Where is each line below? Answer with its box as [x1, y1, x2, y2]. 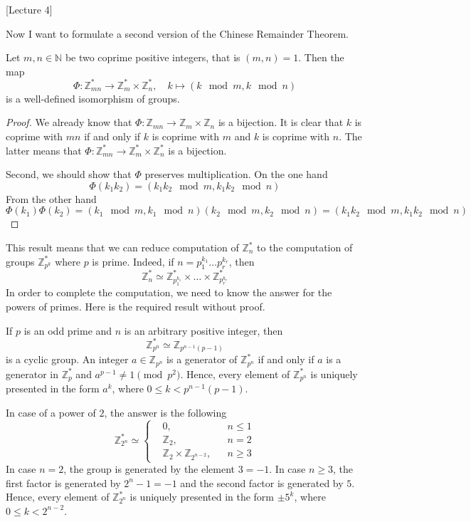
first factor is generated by [6, 475, 121, 490]
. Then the [298, 50, 344, 65]
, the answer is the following [104, 404, 227, 419]
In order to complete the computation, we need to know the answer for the [6, 285, 332, 300]
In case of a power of [6, 404, 96, 419]
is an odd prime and [23, 323, 112, 338]
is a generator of [166, 352, 238, 367]
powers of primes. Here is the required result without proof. [6, 298, 265, 313]
